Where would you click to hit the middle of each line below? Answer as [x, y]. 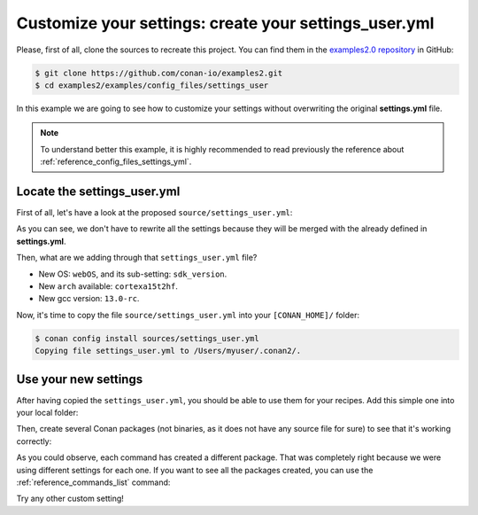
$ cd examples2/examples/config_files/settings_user [152, 85]
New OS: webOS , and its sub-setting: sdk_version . [133, 274]
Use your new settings [80, 379]
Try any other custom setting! [70, 499]
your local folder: [47, 412]
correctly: [34, 441]
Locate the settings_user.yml [98, 191]
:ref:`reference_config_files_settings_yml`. [116, 162]
